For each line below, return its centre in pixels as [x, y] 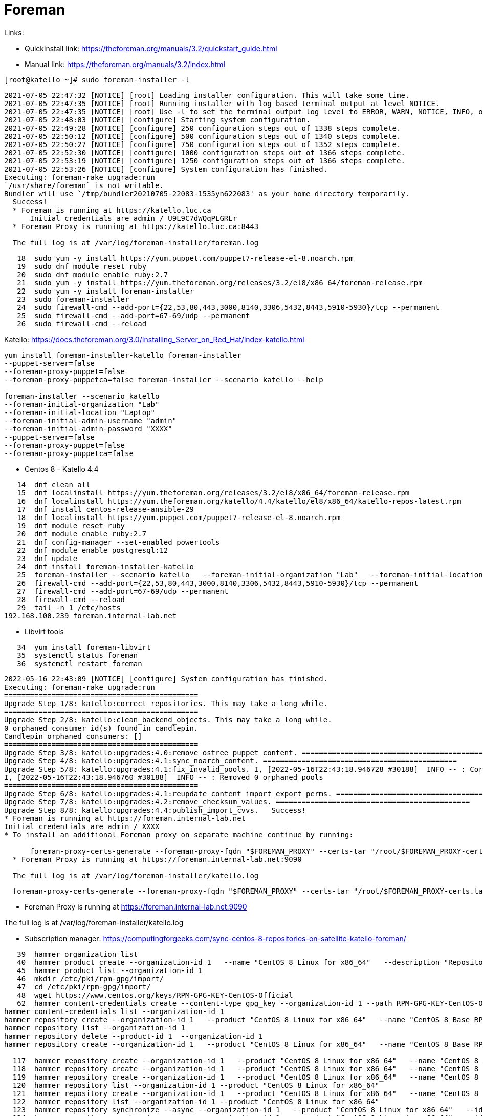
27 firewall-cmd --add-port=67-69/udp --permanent [123, 591]
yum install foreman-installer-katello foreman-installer [123, 355]
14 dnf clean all [54, 484]
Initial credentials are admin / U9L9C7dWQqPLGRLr [134, 218]
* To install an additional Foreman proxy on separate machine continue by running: [179, 834]
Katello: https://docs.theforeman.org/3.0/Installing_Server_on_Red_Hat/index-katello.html [154, 339]
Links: [14, 32]
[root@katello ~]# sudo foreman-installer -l [97, 80]
